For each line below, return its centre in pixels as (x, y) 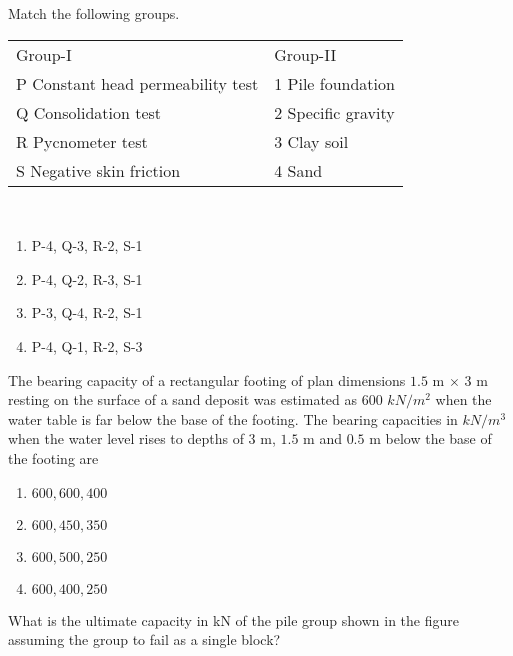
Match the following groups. (94, 13)
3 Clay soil (311, 141)
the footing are (53, 457)
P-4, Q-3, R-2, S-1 (87, 245)
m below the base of (430, 438)
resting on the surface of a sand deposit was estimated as (183, 399)
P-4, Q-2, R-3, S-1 (87, 278)
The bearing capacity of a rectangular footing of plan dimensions (207, 379)
